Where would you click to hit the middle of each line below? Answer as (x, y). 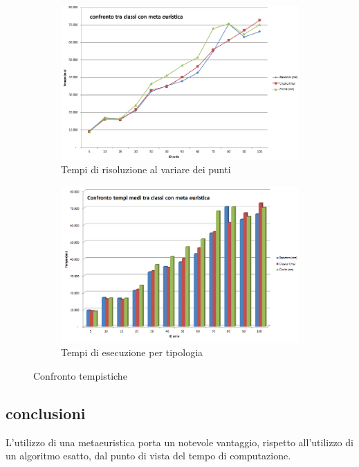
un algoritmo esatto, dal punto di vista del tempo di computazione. (148, 456)
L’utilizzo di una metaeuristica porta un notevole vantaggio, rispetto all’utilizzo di (179, 442)
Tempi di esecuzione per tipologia (132, 352)
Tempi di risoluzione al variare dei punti (146, 169)
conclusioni (46, 413)
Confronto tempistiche (80, 375)
